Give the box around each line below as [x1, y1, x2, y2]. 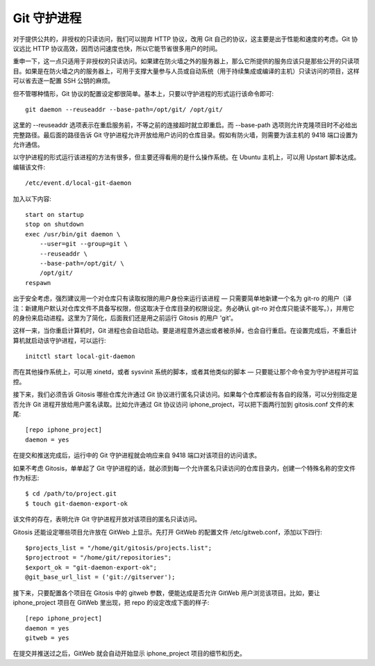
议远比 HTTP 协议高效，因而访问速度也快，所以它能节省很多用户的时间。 [12, 44, 222, 52]
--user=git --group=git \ [39, 240, 128, 248]
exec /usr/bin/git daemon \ [25, 230, 121, 238]
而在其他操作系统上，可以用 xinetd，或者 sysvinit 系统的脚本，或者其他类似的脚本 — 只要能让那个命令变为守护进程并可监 [12, 368, 359, 376]
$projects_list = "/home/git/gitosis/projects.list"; [25, 544, 212, 552]
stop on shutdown [25, 220, 84, 229]
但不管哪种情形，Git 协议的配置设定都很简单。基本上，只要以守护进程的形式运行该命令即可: [12, 89, 274, 97]
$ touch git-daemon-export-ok [25, 499, 128, 507]
